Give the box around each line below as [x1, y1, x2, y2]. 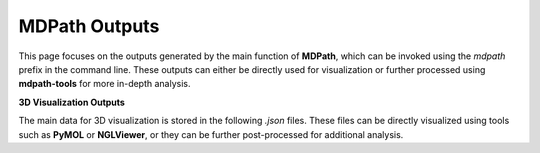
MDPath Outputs [18, 15, 160, 37]
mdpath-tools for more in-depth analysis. [18, 78, 191, 90]
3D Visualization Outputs [18, 96, 125, 108]
